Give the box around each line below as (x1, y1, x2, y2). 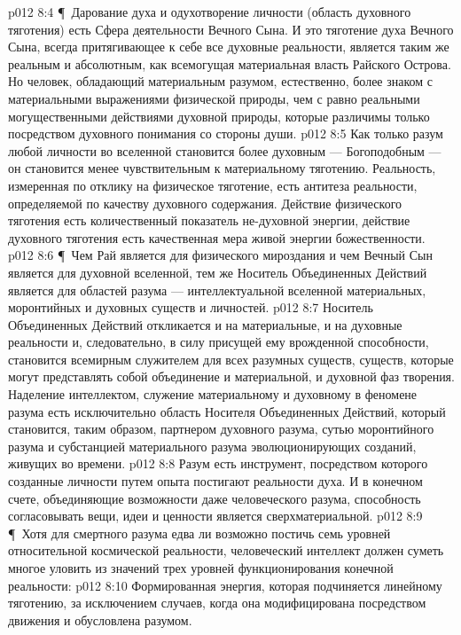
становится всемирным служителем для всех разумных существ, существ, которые (8, 349, 454, 368)
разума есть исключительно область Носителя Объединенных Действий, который (8, 402, 446, 420)
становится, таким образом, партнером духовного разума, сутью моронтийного (8, 419, 434, 438)
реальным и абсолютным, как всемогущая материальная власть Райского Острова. (8, 54, 451, 73)
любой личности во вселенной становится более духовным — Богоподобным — (8, 141, 441, 160)
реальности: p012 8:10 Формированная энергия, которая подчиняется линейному (8, 576, 442, 594)
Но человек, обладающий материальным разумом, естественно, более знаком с (8, 72, 434, 90)
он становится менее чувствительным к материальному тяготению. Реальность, (8, 159, 436, 177)
